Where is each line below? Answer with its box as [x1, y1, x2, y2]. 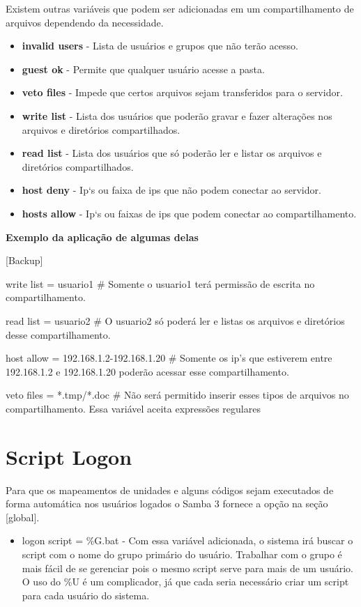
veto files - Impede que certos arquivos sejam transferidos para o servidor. [22, 85, 343, 100]
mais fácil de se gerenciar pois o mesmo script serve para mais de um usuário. [22, 560, 354, 575]
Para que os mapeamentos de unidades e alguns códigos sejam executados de [6, 482, 334, 497]
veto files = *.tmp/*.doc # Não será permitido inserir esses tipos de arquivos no [6, 387, 349, 402]
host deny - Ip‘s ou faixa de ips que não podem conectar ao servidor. [22, 183, 321, 197]
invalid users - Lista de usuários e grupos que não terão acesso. [22, 38, 298, 53]
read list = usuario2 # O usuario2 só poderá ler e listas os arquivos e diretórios [6, 313, 345, 328]
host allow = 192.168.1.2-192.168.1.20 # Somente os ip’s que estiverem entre [6, 351, 332, 365]
